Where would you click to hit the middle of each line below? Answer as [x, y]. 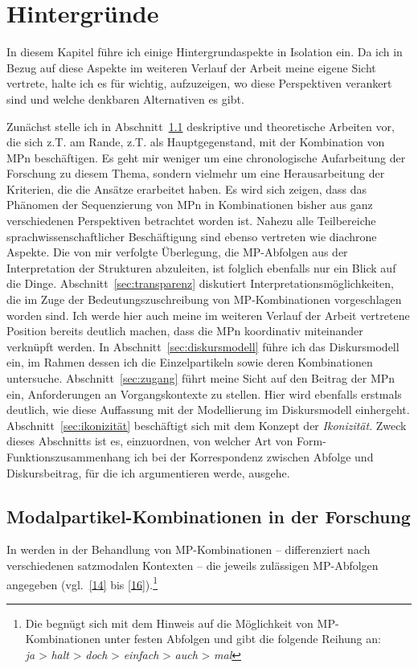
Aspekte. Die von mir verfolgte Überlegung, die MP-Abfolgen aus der [177, 252]
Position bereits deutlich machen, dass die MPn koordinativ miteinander [185, 331]
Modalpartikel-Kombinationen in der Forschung [209, 516]
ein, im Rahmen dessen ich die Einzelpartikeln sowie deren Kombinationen [190, 362]
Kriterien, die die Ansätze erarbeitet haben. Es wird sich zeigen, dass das [187, 189]
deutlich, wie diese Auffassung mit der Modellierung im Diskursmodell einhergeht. [208, 410]
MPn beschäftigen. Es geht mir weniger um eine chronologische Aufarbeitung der [206, 157]
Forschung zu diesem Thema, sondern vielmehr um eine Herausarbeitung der [196, 173]
